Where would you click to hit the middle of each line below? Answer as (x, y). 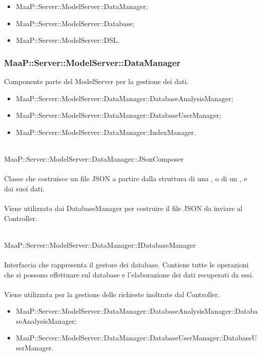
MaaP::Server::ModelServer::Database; (75, 23)
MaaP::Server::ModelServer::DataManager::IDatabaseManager (100, 244)
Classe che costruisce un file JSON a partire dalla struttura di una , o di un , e (126, 179)
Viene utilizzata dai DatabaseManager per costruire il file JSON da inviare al (123, 208)
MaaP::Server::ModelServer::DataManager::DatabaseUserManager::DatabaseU (136, 338)
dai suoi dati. (24, 188)
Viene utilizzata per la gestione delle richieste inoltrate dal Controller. (112, 294)
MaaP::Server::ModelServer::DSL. (68, 40)
